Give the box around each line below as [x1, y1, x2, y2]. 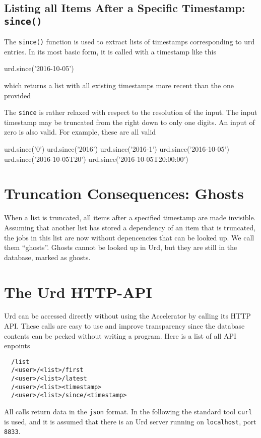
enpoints [4, 340, 30, 351]
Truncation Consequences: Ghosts [4, 183, 244, 204]
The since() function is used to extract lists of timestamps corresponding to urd [4, 36, 255, 47]
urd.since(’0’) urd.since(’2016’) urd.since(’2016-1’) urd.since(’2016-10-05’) [4, 144, 229, 154]
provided [4, 90, 31, 100]
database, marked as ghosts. [4, 252, 91, 262]
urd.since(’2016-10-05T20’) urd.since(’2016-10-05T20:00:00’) [4, 153, 188, 164]
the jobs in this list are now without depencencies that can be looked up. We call [4, 232, 254, 242]
